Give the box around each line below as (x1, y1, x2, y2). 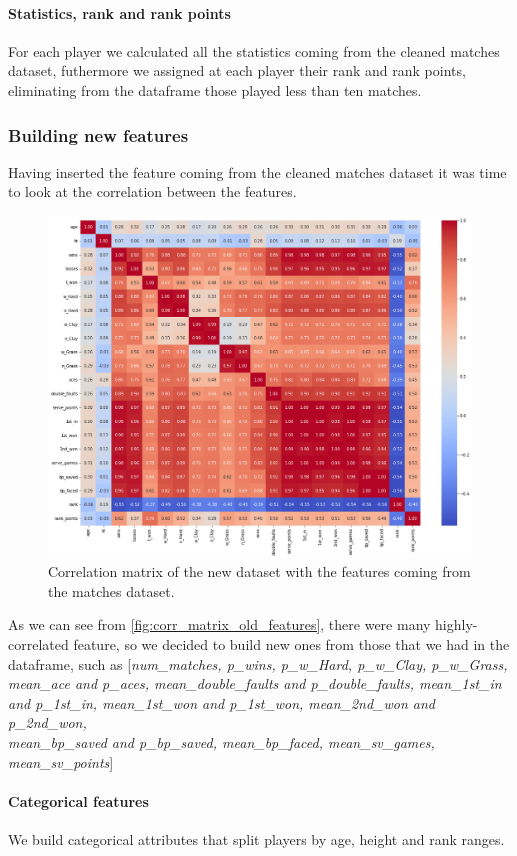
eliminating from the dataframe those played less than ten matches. (8, 79, 422, 100)
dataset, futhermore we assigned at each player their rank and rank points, (8, 60, 466, 81)
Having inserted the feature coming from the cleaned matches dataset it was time (8, 161, 507, 182)
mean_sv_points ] (8, 751, 114, 772)
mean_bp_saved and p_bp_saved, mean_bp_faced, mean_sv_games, (8, 731, 435, 752)
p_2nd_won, (8, 712, 87, 733)
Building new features (8, 122, 189, 147)
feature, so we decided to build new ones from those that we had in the (73, 633, 510, 654)
